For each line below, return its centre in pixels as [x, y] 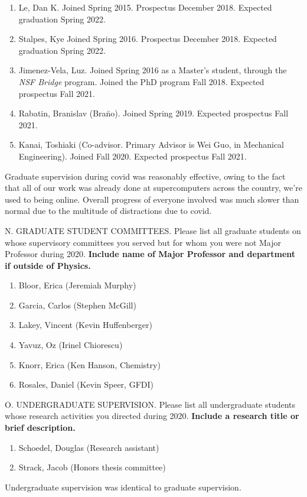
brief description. [40, 428]
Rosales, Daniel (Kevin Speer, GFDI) [86, 384]
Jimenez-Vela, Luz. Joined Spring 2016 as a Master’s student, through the [153, 70]
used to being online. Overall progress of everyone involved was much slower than [152, 199]
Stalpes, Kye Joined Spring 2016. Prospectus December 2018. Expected [148, 39]
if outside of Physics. [48, 265]
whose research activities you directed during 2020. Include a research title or [152, 416]
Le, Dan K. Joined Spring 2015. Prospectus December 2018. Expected [145, 7]
